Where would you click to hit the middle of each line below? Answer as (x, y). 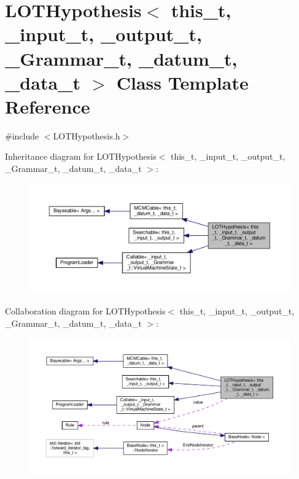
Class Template (182, 82)
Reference (48, 106)
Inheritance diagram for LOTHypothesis (81, 156)
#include (22, 135)
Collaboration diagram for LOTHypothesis (85, 310)
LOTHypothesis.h (87, 135)
